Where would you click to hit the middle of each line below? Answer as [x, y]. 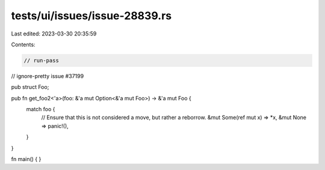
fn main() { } [26, 159]
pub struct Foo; [30, 87]
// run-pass [42, 60]
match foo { [41, 109]
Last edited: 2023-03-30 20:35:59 [54, 34]
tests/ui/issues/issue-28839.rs [91, 16]
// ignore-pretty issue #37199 [48, 76]
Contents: [23, 44]
